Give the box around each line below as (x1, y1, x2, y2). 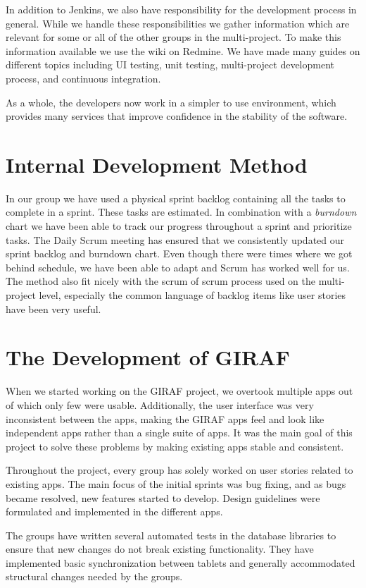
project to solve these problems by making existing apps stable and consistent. (6, 439, 344, 453)
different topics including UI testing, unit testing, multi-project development (6, 57, 334, 72)
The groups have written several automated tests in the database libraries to (6, 527, 336, 542)
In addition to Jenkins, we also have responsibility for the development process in (6, 2, 357, 16)
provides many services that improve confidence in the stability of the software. (6, 109, 348, 123)
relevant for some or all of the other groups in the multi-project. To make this (6, 30, 341, 44)
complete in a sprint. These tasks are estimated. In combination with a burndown (6, 204, 357, 219)
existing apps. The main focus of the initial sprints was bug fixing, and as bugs (6, 476, 346, 491)
